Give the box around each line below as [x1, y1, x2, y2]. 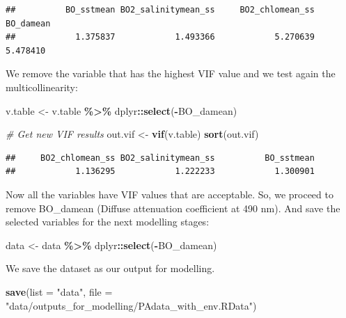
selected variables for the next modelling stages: [6, 214, 210, 229]
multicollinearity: [6, 79, 78, 94]
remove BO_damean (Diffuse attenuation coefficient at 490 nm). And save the [6, 200, 340, 215]
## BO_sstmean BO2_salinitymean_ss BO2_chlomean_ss [6, 5, 315, 15]
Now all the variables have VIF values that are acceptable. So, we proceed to [6, 186, 333, 201]
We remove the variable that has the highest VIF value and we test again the [6, 66, 336, 81]
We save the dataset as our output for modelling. [6, 261, 215, 276]
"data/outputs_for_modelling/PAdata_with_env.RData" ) [6, 298, 257, 312]
